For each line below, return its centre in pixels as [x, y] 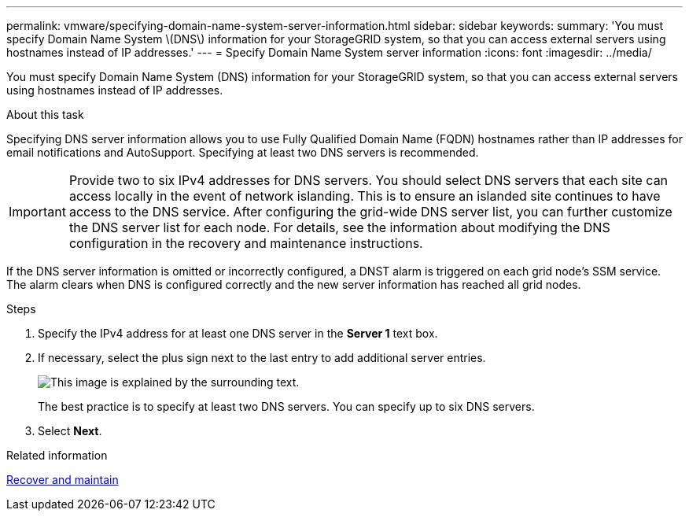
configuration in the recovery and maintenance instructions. [246, 243]
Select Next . [70, 431]
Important [37, 212]
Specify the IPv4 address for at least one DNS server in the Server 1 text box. [238, 333]
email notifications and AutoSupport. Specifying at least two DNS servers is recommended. [243, 152]
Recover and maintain [63, 480]
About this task [45, 114]
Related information [57, 455]
